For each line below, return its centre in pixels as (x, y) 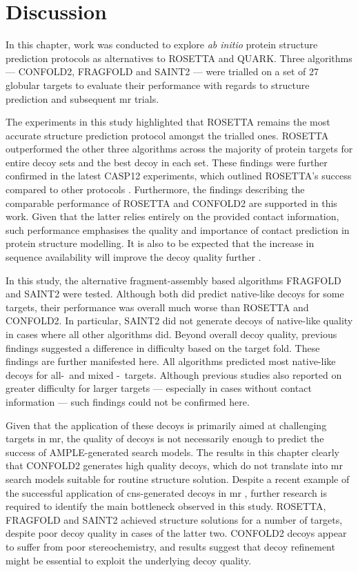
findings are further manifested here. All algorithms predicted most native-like (171, 361)
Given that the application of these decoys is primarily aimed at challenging (166, 425)
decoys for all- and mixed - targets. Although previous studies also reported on (174, 374)
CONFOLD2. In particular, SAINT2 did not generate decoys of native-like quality (179, 320)
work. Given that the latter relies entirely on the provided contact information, (172, 216)
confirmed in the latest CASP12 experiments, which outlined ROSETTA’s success (179, 176)
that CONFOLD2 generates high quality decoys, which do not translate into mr (174, 465)
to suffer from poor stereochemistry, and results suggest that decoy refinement (170, 546)
